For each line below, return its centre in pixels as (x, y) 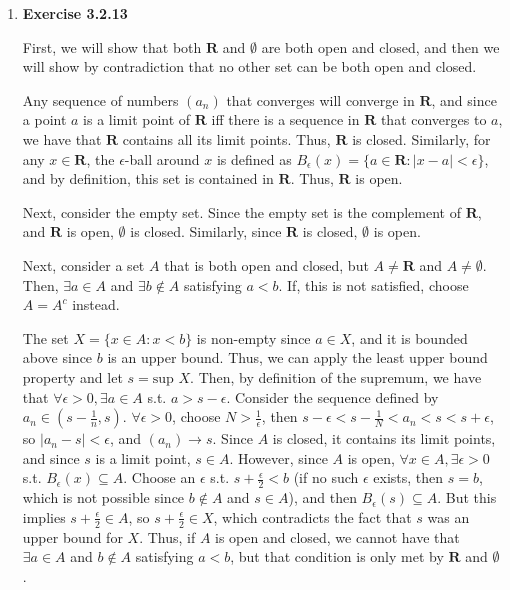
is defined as (254, 158)
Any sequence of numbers (100, 99)
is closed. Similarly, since (206, 231)
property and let (72, 376)
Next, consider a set (83, 264)
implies (44, 516)
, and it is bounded (409, 337)
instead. (96, 304)
